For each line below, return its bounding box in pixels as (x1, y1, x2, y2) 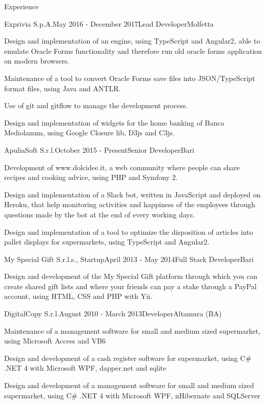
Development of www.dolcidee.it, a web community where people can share (4, 161, 240, 172)
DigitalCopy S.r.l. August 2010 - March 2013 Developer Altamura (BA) (4, 308, 222, 319)
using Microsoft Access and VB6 (4, 335, 106, 346)
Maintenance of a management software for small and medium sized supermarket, (4, 325, 261, 336)
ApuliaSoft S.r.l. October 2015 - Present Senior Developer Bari (4, 144, 194, 155)
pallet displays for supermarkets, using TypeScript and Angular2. (4, 236, 210, 247)
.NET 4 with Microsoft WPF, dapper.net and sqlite (4, 362, 167, 373)
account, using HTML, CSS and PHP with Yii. (4, 291, 152, 301)
